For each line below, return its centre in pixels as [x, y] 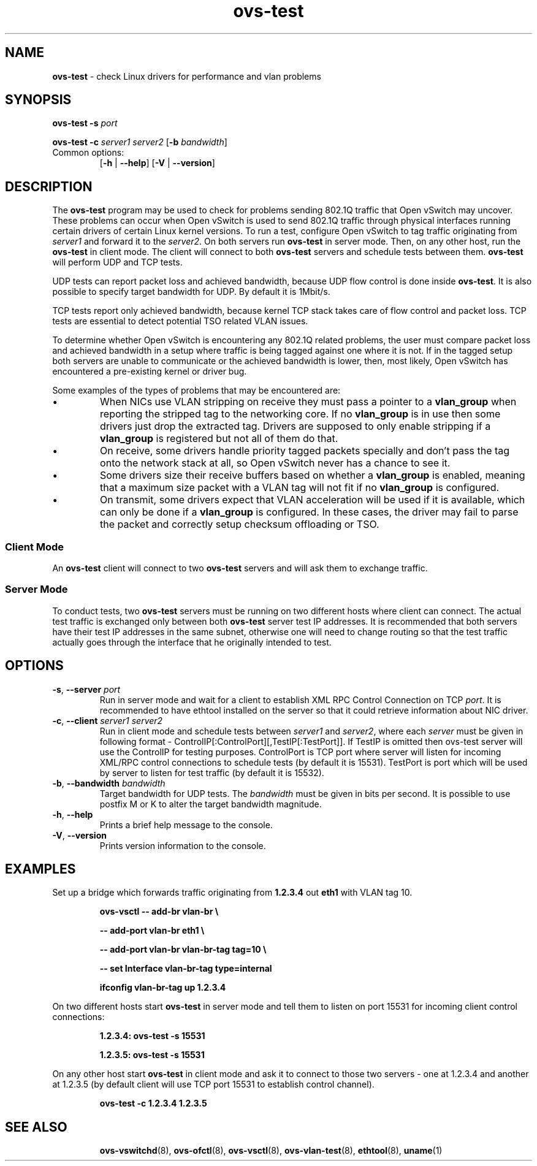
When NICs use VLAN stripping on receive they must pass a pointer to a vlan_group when [308, 402]
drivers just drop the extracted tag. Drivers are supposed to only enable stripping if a [295, 426]
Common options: [88, 153]
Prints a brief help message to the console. [186, 825]
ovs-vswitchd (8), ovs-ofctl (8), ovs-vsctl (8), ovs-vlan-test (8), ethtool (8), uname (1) [271, 1151]
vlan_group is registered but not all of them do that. [219, 439]
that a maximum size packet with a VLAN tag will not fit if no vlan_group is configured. [300, 488]
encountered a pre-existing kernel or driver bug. [150, 372]
